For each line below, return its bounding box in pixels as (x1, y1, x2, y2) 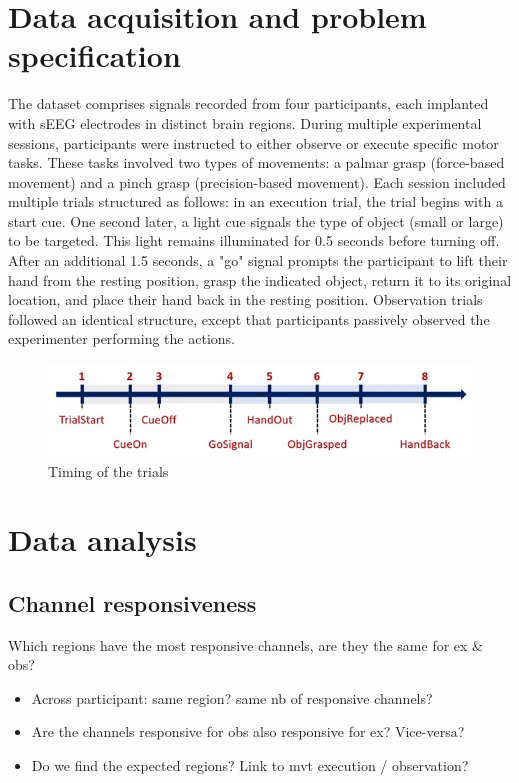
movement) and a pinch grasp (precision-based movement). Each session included (8, 171, 506, 192)
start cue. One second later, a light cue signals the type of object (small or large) (8, 210, 504, 231)
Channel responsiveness (8, 587, 257, 618)
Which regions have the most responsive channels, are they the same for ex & (8, 634, 484, 655)
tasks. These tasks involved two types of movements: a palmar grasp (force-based (8, 152, 505, 173)
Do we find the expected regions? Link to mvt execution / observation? (31, 755, 469, 776)
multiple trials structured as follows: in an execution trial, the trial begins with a (8, 191, 503, 212)
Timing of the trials (48, 460, 169, 481)
